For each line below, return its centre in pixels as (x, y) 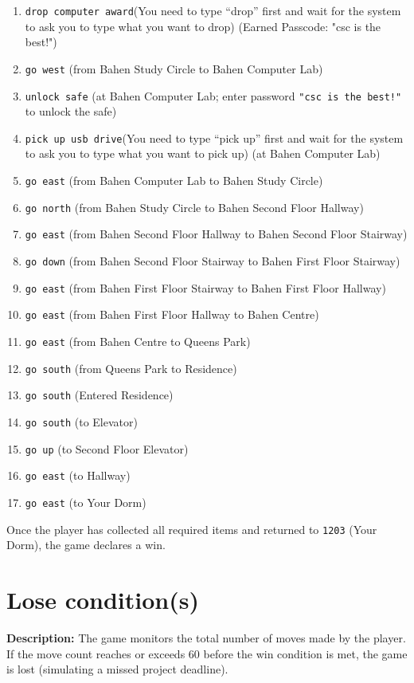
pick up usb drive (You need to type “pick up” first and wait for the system (214, 137)
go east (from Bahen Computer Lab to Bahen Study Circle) (174, 180)
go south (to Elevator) (81, 421)
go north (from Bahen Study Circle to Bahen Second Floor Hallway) (194, 207)
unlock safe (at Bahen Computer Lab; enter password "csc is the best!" (213, 95)
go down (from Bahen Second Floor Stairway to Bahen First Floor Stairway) (213, 260)
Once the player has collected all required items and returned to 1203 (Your (192, 529)
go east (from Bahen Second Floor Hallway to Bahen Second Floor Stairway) (216, 234)
